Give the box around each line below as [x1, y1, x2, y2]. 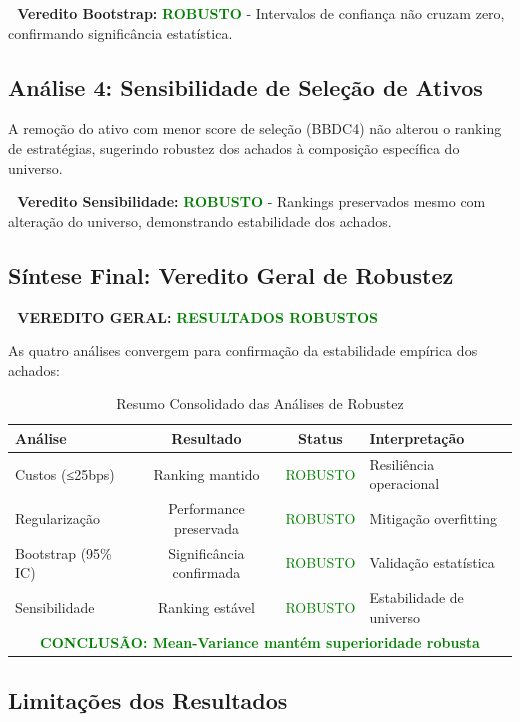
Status [298, 427, 343, 448]
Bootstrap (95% [15, 542, 112, 563]
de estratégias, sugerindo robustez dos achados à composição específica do [8, 137, 460, 158]
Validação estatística [369, 552, 495, 573]
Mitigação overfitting [369, 508, 498, 529]
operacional [369, 473, 440, 494]
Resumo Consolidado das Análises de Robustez [116, 393, 404, 414]
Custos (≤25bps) [15, 463, 115, 484]
